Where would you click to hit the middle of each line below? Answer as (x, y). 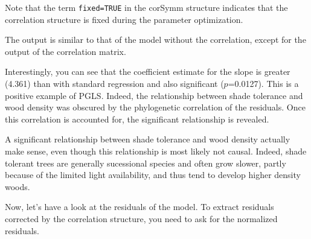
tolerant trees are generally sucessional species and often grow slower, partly (146, 163)
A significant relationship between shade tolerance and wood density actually (148, 139)
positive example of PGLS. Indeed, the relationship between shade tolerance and (154, 95)
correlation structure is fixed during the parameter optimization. (124, 19)
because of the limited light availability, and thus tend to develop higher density (153, 175)
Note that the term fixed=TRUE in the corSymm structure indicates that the (146, 7)
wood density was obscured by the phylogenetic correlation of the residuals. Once (155, 107)
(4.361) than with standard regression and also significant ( (114, 84)
